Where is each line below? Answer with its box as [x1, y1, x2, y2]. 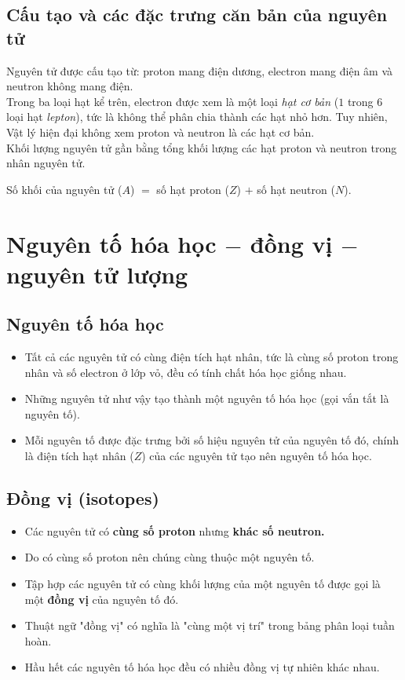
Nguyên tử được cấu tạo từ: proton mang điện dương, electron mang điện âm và [6, 62, 393, 79]
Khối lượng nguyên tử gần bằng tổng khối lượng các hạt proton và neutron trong [6, 139, 397, 155]
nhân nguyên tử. [6, 155, 86, 171]
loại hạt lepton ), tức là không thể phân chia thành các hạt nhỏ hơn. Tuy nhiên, [6, 108, 388, 125]
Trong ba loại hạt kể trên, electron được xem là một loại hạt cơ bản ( [6, 93, 339, 109]
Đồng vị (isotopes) [6, 486, 159, 510]
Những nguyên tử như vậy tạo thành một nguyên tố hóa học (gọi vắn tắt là [24, 390, 389, 407]
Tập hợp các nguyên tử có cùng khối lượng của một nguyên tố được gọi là [24, 576, 381, 592]
